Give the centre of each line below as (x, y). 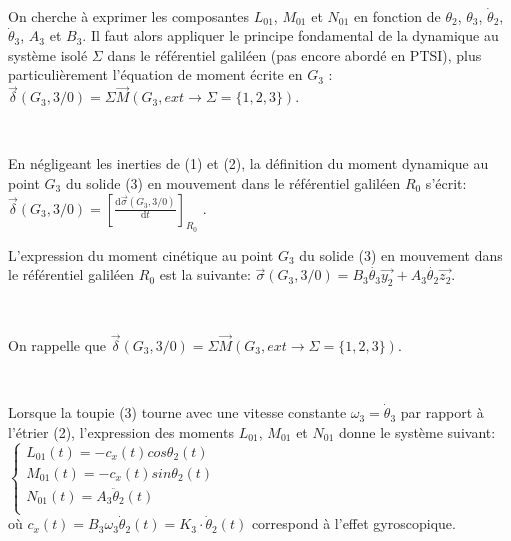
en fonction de (397, 15)
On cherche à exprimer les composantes (129, 15)
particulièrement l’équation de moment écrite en (155, 74)
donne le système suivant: (417, 431)
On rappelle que (57, 344)
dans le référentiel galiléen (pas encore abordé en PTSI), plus (294, 54)
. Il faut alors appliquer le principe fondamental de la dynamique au (290, 35)
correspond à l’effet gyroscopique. (353, 523)
